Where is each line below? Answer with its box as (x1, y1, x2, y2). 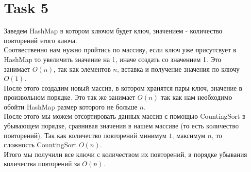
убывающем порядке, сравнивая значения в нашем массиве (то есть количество (4, 121, 239, 131)
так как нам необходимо (161, 92, 232, 102)
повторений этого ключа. (4, 35, 77, 45)
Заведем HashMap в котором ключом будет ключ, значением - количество (4, 26, 223, 36)
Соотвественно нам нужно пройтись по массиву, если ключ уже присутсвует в (4, 45, 236, 55)
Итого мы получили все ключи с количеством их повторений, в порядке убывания (4, 149, 247, 159)
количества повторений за (4, 158, 80, 169)
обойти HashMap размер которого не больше (4, 101, 137, 111)
